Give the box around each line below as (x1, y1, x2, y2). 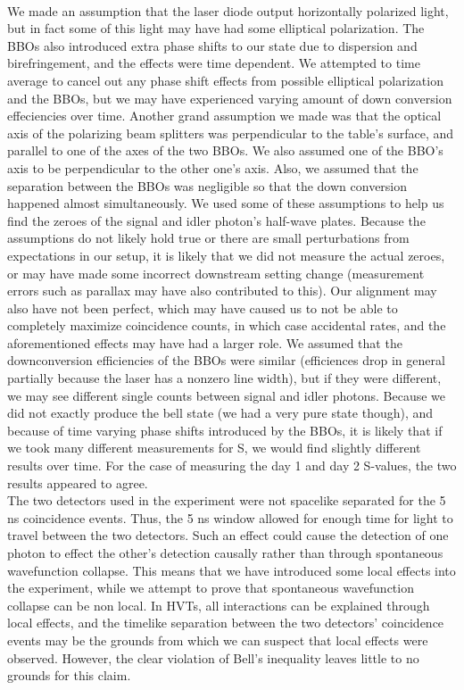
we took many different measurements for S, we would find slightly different (7, 438, 421, 457)
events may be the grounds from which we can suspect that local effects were (7, 630, 428, 649)
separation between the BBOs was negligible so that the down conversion (7, 176, 408, 195)
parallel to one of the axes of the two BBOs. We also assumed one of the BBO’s (7, 141, 443, 160)
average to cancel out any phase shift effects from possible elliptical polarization (7, 71, 443, 89)
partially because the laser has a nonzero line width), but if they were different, (7, 369, 442, 387)
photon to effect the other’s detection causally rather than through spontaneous (7, 544, 443, 561)
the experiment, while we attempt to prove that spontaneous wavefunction (7, 578, 414, 597)
